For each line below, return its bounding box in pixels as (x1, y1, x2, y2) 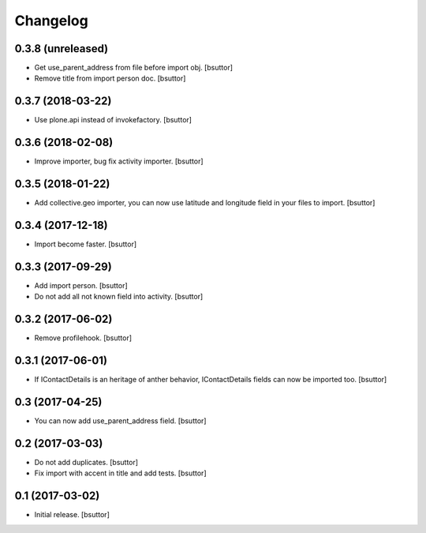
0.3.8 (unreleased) (14, 42, 109, 55)
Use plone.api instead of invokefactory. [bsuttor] (34, 115, 192, 125)
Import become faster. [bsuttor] (34, 239, 137, 249)
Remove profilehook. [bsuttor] (34, 333, 133, 343)
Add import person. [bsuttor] (34, 280, 128, 290)
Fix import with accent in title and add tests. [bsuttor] (34, 468, 207, 478)
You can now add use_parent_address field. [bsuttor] (34, 416, 207, 426)
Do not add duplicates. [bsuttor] (34, 458, 138, 467)
